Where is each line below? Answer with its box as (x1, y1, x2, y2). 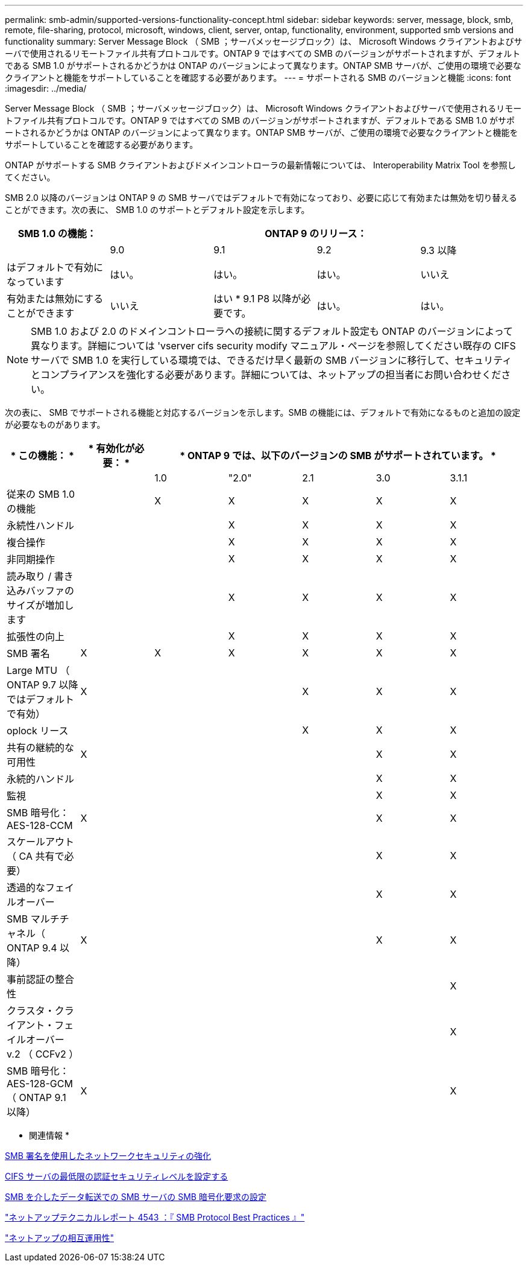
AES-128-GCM (7, 1078, 73, 1090)
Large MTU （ (7, 664, 70, 676)
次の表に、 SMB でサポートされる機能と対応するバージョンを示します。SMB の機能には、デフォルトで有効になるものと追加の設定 (5, 407, 521, 418)
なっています (7, 276, 64, 288)
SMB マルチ (7, 913, 60, 925)
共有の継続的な (7, 741, 75, 754)
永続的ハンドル (7, 773, 75, 785)
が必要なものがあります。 (5, 419, 105, 430)
